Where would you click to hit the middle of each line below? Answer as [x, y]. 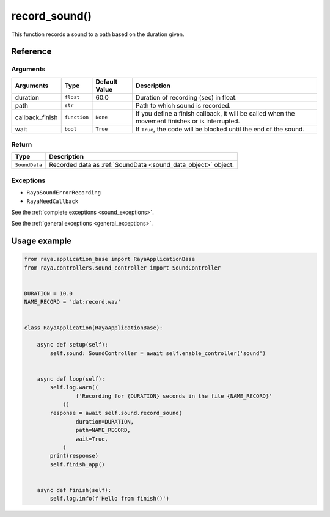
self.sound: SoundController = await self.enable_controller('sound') [158, 353]
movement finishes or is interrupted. [188, 121]
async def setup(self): [72, 345]
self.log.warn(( [74, 387]
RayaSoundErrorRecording [64, 193]
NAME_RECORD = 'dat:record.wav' [73, 302]
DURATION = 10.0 [49, 293]
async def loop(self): [71, 379]
